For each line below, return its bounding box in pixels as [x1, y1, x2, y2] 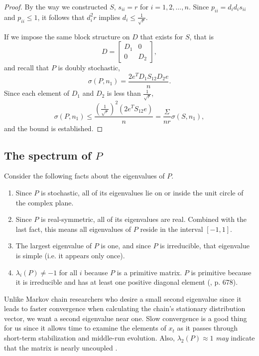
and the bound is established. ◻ [4, 123, 103, 133]
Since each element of [4, 88, 70, 98]
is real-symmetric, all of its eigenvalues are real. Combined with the [41, 214, 247, 224]
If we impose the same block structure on [4, 31, 130, 41]
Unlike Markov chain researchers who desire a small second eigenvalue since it [4, 293, 242, 304]
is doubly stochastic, [58, 62, 120, 73]
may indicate [216, 333, 255, 343]
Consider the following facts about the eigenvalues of [4, 171, 165, 181]
